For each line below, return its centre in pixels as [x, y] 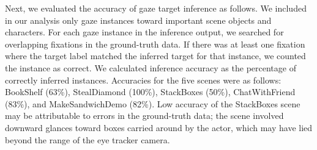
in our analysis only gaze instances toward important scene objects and [138, 20]
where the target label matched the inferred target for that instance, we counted [155, 56]
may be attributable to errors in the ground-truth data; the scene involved [144, 116]
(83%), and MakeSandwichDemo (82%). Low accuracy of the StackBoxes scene [153, 103]
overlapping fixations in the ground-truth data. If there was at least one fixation [155, 44]
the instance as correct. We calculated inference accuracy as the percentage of [151, 67]
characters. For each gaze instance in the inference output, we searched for [144, 32]
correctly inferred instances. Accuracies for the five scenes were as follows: [143, 80]
